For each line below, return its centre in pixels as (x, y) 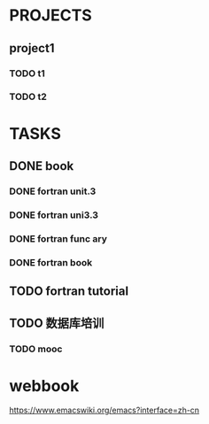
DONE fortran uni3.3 (54, 215)
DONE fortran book (51, 262)
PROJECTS (51, 15)
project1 (32, 48)
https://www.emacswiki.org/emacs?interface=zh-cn (104, 410)
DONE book (42, 166)
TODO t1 (27, 73)
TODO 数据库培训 (57, 324)
